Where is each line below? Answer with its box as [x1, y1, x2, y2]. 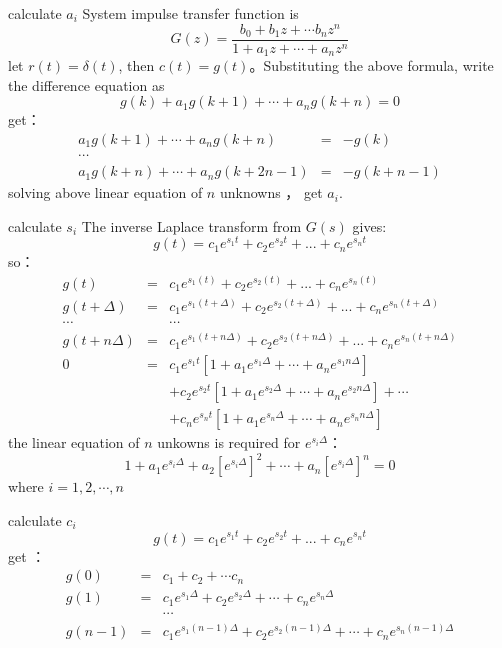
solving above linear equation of [8, 182, 203, 203]
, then [118, 55, 155, 76]
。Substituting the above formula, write [249, 55, 494, 76]
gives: [352, 215, 387, 236]
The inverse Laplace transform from [81, 215, 302, 236]
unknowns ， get [219, 182, 323, 203]
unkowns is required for [157, 432, 301, 453]
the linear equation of [8, 432, 140, 453]
